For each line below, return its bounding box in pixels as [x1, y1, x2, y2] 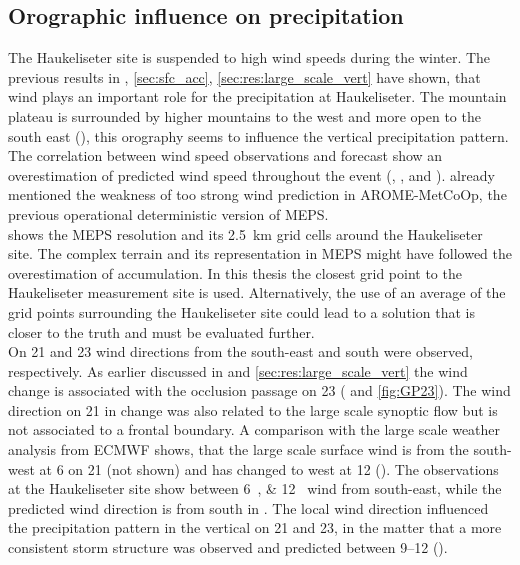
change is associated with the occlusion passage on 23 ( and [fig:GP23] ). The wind [8, 380, 511, 401]
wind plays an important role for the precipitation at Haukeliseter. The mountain [8, 86, 507, 107]
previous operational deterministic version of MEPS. [8, 203, 329, 224]
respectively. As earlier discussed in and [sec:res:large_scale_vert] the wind [8, 360, 468, 381]
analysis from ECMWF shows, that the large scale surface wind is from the [8, 439, 469, 460]
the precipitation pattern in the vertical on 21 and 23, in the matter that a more [8, 517, 502, 538]
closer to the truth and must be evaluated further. [8, 321, 315, 342]
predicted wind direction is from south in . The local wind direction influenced [8, 497, 489, 518]
